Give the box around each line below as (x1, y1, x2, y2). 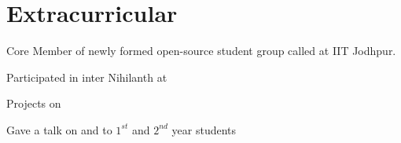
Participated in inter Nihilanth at (6, 68, 167, 85)
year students (171, 121, 237, 137)
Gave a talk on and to (6, 121, 112, 137)
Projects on (6, 95, 61, 112)
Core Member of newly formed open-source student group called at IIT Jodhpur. (6, 42, 396, 59)
